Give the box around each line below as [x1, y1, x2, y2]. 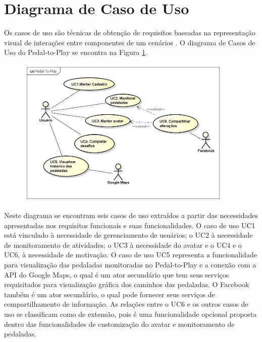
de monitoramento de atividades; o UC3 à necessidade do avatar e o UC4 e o [4, 239, 242, 250]
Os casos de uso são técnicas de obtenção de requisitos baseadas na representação [4, 27, 255, 38]
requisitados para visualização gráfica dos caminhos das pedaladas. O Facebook [4, 279, 249, 290]
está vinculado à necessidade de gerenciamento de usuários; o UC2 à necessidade [4, 230, 253, 240]
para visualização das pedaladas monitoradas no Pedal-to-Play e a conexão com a [4, 259, 256, 270]
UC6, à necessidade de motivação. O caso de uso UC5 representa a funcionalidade [4, 249, 257, 260]
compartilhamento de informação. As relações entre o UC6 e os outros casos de [4, 299, 248, 309]
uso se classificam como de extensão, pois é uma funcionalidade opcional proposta [4, 309, 257, 319]
